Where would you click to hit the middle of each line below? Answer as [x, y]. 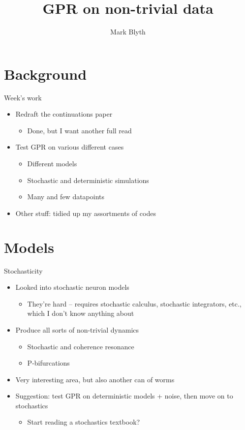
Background [46, 74]
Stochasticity [23, 270]
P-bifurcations [48, 363]
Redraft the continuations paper [64, 114]
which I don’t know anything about [81, 313]
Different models [52, 164]
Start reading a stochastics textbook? [84, 422]
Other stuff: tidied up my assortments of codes [86, 213]
